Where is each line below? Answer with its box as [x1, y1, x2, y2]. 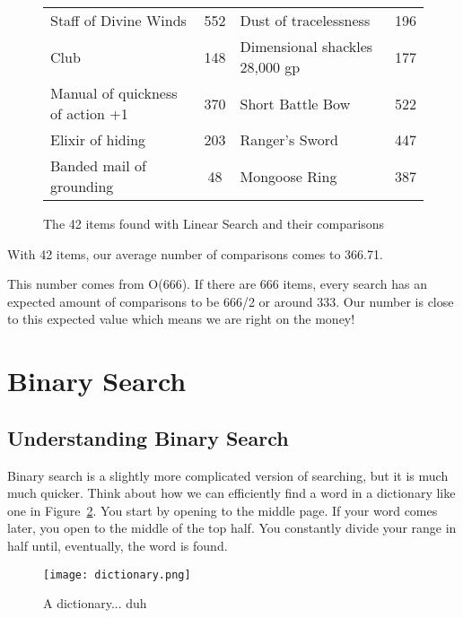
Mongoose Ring [240, 165, 337, 187]
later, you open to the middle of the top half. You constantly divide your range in [7, 518, 457, 537]
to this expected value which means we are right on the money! [7, 309, 355, 328]
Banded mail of [50, 155, 146, 176]
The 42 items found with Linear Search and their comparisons [43, 214, 385, 232]
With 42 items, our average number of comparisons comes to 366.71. [7, 244, 383, 263]
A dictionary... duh [43, 594, 147, 613]
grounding [50, 176, 114, 196]
